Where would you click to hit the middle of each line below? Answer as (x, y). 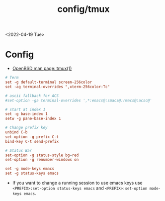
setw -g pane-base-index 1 (33, 119)
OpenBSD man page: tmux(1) (42, 69)
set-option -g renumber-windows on (42, 160)
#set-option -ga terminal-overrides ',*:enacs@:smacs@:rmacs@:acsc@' (79, 100)
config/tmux (83, 9)
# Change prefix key (27, 128)
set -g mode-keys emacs (30, 169)
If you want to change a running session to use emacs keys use (77, 183)
